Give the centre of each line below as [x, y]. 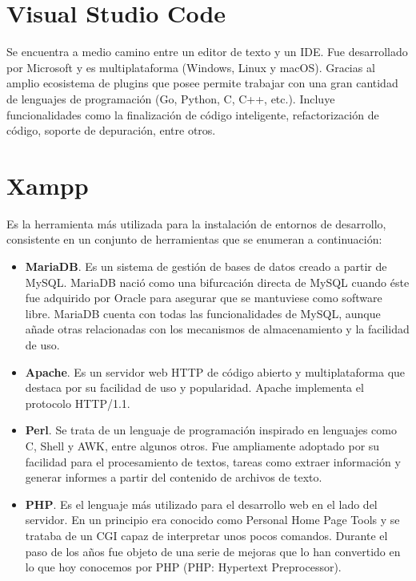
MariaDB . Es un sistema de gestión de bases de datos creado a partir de [206, 266]
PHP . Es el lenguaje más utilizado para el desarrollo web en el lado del [201, 504]
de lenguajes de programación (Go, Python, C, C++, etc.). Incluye [171, 98]
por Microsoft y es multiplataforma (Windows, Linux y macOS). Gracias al [191, 67]
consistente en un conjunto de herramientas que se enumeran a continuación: [194, 239]
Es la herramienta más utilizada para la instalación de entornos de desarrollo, [196, 223]
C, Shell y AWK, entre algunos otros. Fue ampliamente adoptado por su [202, 445]
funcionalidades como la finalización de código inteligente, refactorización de [193, 114]
